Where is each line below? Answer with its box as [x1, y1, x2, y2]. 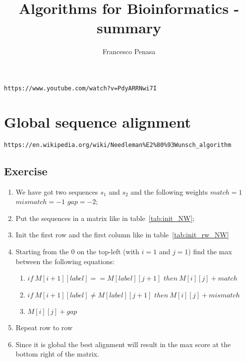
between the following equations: [15, 256, 115, 266]
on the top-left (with [77, 246, 139, 256]
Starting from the [15, 246, 69, 256]
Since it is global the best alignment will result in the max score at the [15, 339, 231, 349]
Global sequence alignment [4, 111, 191, 132]
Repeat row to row [15, 322, 72, 333]
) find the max [188, 246, 232, 256]
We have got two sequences [15, 186, 98, 197]
